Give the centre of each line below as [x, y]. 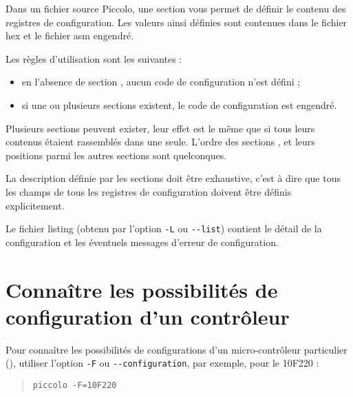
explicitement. [35, 205]
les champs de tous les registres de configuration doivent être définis [149, 191]
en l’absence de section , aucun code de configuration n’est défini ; [161, 82]
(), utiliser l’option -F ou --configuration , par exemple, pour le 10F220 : [162, 363]
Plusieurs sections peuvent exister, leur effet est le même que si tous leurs [160, 128]
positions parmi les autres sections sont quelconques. [116, 155]
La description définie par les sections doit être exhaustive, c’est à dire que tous [173, 178]
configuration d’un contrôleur [148, 316]
